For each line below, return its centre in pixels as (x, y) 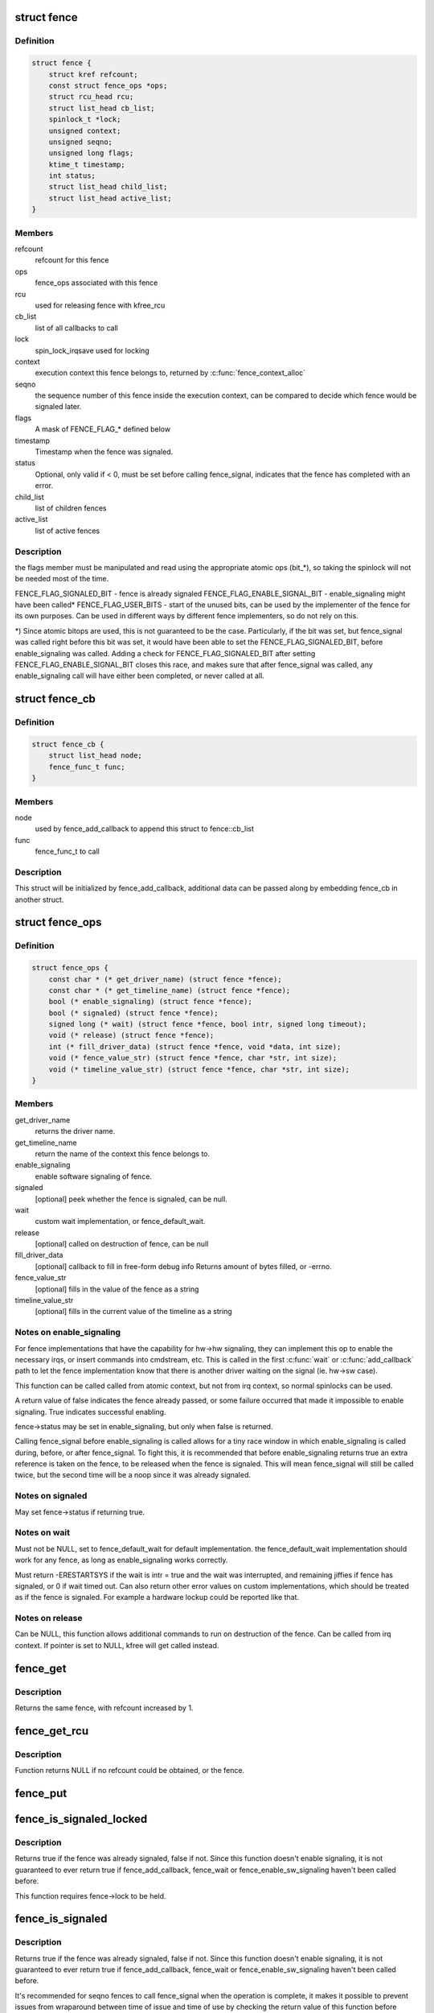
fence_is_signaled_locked (81, 1819)
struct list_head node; (95, 756)
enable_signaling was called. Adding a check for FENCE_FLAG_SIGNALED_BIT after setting (165, 653)
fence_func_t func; (87, 767)
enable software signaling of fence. (94, 1176)
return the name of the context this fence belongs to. (123, 1153)
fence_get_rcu (51, 1731)
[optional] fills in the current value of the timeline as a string (133, 1312)
